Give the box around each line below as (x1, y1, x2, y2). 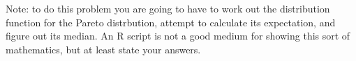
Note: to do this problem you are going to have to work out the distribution (6, 1, 330, 15)
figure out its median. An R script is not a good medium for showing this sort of (6, 28, 350, 43)
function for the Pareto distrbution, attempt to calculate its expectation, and (6, 15, 336, 29)
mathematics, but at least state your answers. (6, 42, 201, 56)
